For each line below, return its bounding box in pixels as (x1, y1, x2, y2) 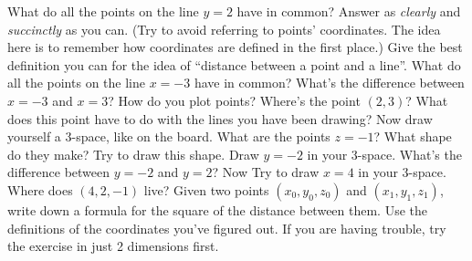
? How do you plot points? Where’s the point (108, 90, 361, 110)
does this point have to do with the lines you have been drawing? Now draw (7, 109, 433, 128)
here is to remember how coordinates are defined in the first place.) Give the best (7, 37, 463, 57)
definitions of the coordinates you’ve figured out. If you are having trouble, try (7, 218, 446, 237)
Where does (7, 180, 73, 199)
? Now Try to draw (212, 162, 320, 182)
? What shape (373, 127, 452, 146)
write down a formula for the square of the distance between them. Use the (7, 200, 428, 219)
